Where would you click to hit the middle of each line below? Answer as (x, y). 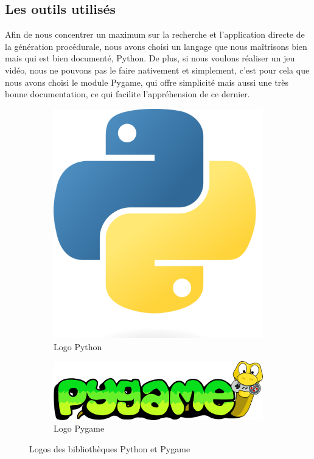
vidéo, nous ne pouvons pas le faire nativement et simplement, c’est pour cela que (157, 70)
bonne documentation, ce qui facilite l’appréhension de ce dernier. (127, 94)
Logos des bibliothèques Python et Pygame (110, 448)
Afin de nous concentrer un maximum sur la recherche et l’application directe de (155, 34)
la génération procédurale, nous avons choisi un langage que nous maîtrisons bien (156, 46)
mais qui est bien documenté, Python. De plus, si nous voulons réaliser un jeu (150, 58)
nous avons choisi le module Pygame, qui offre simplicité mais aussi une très (147, 82)
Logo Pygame (79, 428)
